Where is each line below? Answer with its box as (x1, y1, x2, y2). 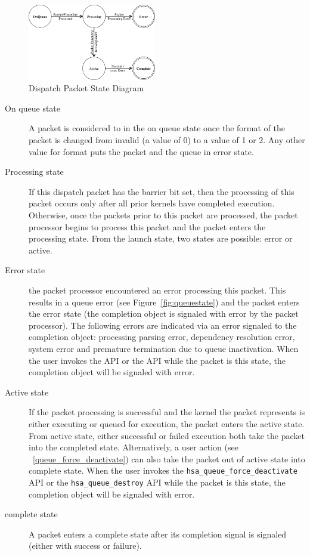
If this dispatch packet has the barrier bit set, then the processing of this (29, 185, 294, 197)
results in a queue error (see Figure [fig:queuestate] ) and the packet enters (29, 295, 300, 308)
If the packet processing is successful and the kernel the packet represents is (29, 406, 305, 418)
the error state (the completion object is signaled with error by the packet (29, 307, 299, 320)
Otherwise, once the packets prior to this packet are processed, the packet (29, 209, 298, 221)
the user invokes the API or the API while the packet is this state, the (29, 354, 286, 366)
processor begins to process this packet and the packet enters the (29, 220, 266, 233)
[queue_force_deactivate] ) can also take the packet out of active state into (33, 452, 305, 465)
